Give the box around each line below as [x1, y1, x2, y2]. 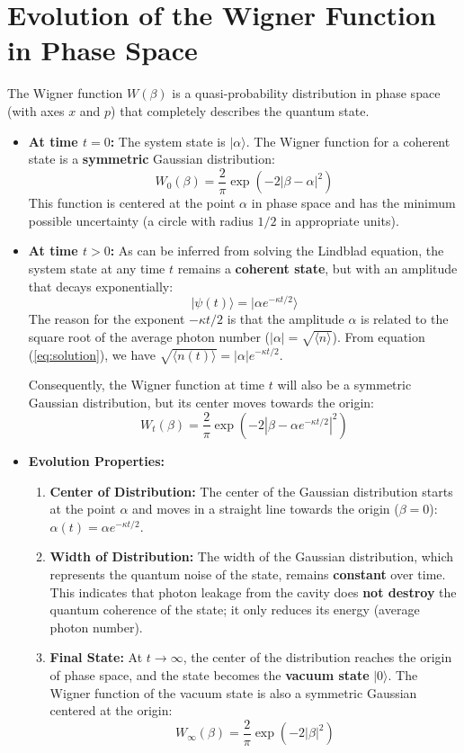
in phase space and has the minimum [251, 193, 456, 212]
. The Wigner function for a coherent [245, 131, 451, 150]
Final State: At [49, 648, 143, 667]
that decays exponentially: [28, 276, 174, 295]
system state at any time [28, 258, 165, 277]
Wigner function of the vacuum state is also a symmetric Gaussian [49, 683, 417, 702]
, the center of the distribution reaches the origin [183, 648, 452, 667]
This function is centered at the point [28, 193, 236, 212]
